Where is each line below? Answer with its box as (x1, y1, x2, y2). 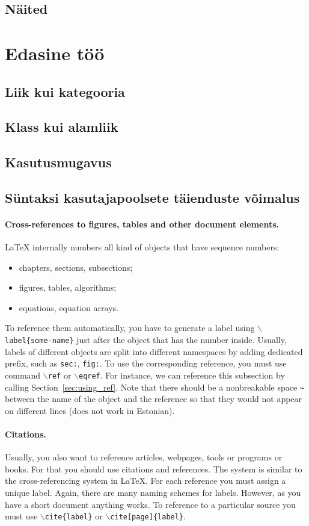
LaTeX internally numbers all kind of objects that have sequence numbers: (5, 241, 280, 253)
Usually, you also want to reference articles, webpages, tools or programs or (5, 451, 283, 463)
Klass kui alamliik (5, 117, 118, 136)
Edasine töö (5, 40, 105, 65)
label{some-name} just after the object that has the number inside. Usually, (5, 333, 287, 346)
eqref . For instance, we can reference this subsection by (78, 368, 285, 381)
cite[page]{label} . (110, 510, 186, 522)
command (5, 368, 41, 381)
